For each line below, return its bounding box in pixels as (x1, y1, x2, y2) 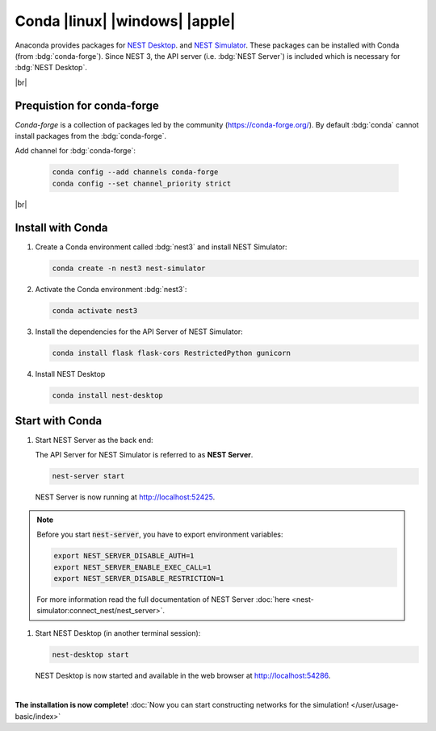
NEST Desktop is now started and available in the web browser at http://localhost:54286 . (35, 670, 331, 680)
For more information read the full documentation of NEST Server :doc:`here (36, 594, 291, 604)
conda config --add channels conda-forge (52, 168, 219, 177)
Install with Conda (15, 220, 108, 234)
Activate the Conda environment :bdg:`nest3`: (35, 284, 187, 294)
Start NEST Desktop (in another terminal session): (35, 628, 201, 637)
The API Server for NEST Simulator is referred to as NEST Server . (35, 450, 254, 460)
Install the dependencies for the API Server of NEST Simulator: (35, 327, 244, 336)
